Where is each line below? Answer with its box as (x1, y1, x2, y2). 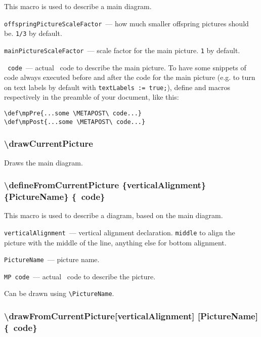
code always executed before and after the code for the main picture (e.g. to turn (4, 72, 255, 82)
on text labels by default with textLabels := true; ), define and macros (4, 81, 230, 92)
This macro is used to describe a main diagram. (4, 1, 152, 11)
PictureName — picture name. (4, 254, 100, 265)
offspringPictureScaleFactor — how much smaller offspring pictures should (4, 18, 249, 28)
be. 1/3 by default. (4, 28, 62, 38)
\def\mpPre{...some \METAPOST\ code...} (4, 110, 142, 117)
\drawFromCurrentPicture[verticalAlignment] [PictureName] (4, 310, 258, 322)
